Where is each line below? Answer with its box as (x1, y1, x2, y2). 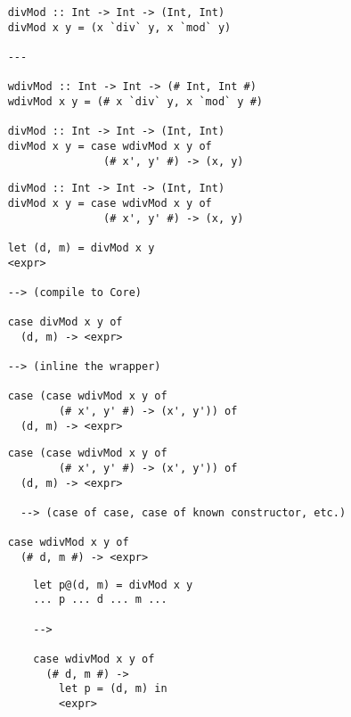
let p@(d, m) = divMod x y (33, 578, 193, 591)
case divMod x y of (7, 316, 123, 329)
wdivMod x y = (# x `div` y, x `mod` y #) (7, 95, 263, 108)
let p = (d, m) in (58, 682, 167, 696)
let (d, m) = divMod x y (7, 241, 155, 254)
